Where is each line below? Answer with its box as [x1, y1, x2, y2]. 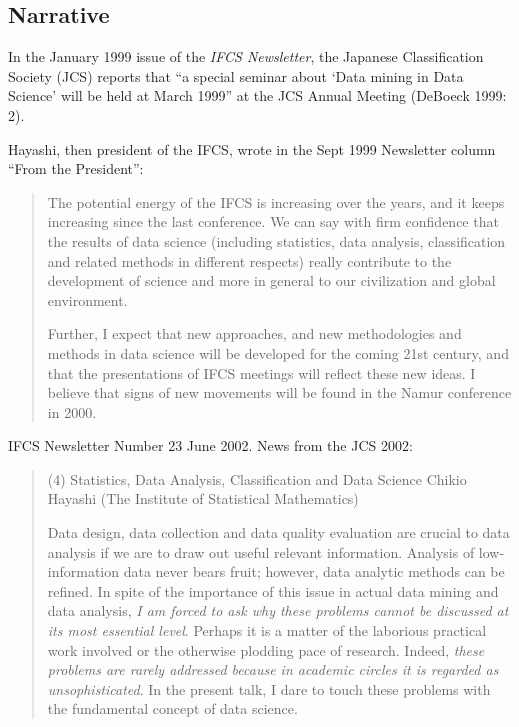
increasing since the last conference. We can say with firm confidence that [47, 211, 499, 232]
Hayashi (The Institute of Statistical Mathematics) [47, 488, 359, 509]
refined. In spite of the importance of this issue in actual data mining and [47, 580, 499, 601]
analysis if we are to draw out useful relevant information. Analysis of [47, 541, 475, 562]
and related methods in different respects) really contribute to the [47, 250, 452, 271]
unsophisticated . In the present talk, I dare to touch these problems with [47, 678, 491, 699]
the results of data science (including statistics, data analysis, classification [47, 230, 506, 251]
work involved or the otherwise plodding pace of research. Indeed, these [47, 639, 485, 660]
